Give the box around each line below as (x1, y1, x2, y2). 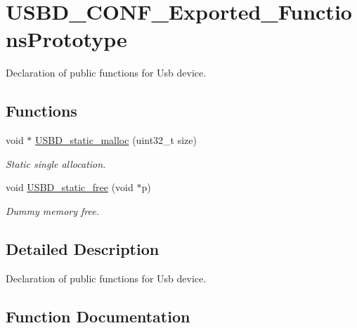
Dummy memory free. (6, 203, 99, 218)
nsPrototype (6, 25, 127, 53)
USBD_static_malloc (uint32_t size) (35, 133, 197, 147)
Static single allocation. (6, 156, 106, 171)
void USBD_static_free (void (6, 180, 134, 195)
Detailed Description (6, 237, 160, 259)
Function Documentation (6, 305, 190, 327)
